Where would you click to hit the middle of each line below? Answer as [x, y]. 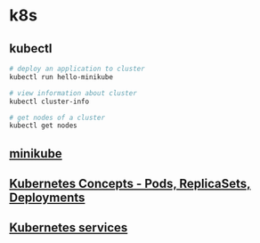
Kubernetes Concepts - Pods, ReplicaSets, [130, 184]
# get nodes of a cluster [57, 117]
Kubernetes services [69, 228]
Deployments [47, 198]
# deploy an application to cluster [77, 69]
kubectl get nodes [43, 126]
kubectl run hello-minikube [61, 77]
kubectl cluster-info [49, 101]
